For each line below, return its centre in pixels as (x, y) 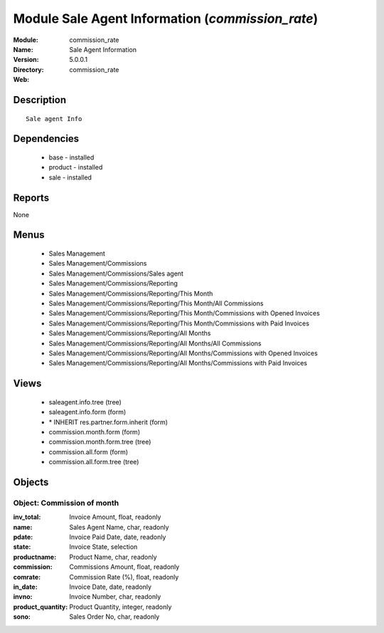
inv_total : (27, 517)
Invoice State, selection (103, 547)
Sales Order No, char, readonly (114, 617)
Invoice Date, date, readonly (111, 587)
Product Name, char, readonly (113, 557)
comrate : (27, 577)
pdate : (23, 537)
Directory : (28, 69)
